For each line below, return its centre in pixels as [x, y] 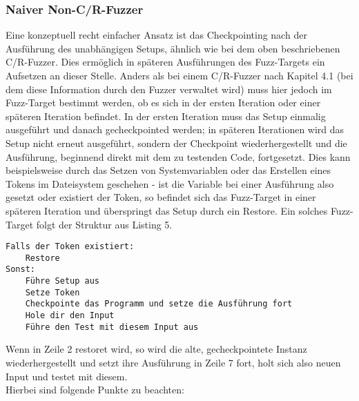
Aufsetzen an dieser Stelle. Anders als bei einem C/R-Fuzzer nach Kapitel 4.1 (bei [179, 75]
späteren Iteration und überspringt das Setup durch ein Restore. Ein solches [167, 210]
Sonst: [20, 270]
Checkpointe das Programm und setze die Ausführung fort [159, 304]
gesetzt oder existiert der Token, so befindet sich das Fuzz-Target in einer [161, 197]
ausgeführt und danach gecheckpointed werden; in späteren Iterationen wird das [175, 129]
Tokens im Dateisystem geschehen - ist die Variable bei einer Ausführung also [170, 183]
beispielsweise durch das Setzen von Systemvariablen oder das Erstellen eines [168, 170]
